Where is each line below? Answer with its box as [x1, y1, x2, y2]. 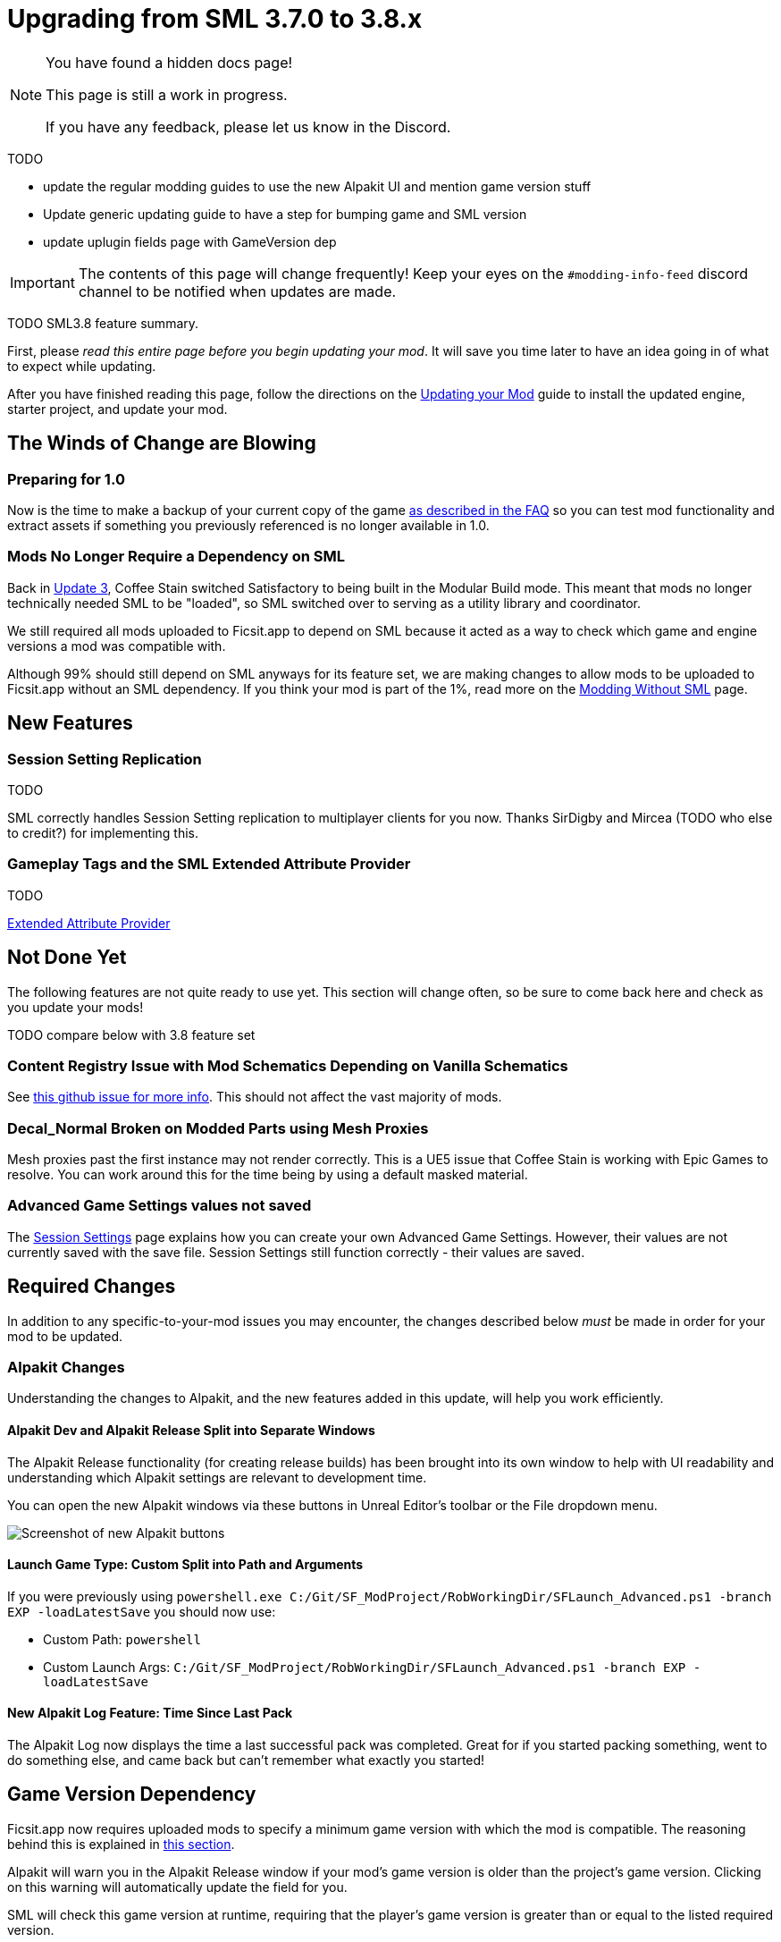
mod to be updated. [7, 1328, 123, 1344]
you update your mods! [7, 999, 144, 1015]
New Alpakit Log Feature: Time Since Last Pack [7, 1705, 293, 1721]
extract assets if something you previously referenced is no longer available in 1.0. [7, 517, 490, 533]
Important [10, 273, 75, 291]
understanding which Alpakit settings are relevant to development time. [7, 1469, 427, 1485]
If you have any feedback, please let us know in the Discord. [46, 117, 451, 136]
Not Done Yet [7, 946, 127, 969]
